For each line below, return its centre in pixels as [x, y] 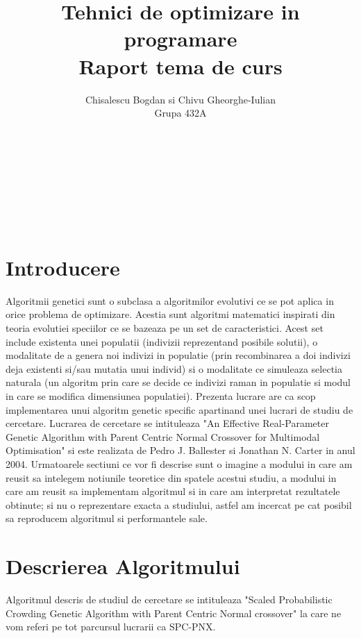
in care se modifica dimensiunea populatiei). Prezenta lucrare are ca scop [161, 395]
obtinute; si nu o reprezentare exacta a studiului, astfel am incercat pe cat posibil [179, 504]
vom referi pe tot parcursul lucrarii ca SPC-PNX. [111, 627]
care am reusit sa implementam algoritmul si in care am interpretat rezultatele [173, 491]
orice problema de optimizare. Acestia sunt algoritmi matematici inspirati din [170, 314]
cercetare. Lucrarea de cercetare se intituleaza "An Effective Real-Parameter [167, 423]
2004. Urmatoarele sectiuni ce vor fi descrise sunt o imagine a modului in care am [179, 463]
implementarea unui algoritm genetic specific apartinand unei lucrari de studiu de [179, 409]
